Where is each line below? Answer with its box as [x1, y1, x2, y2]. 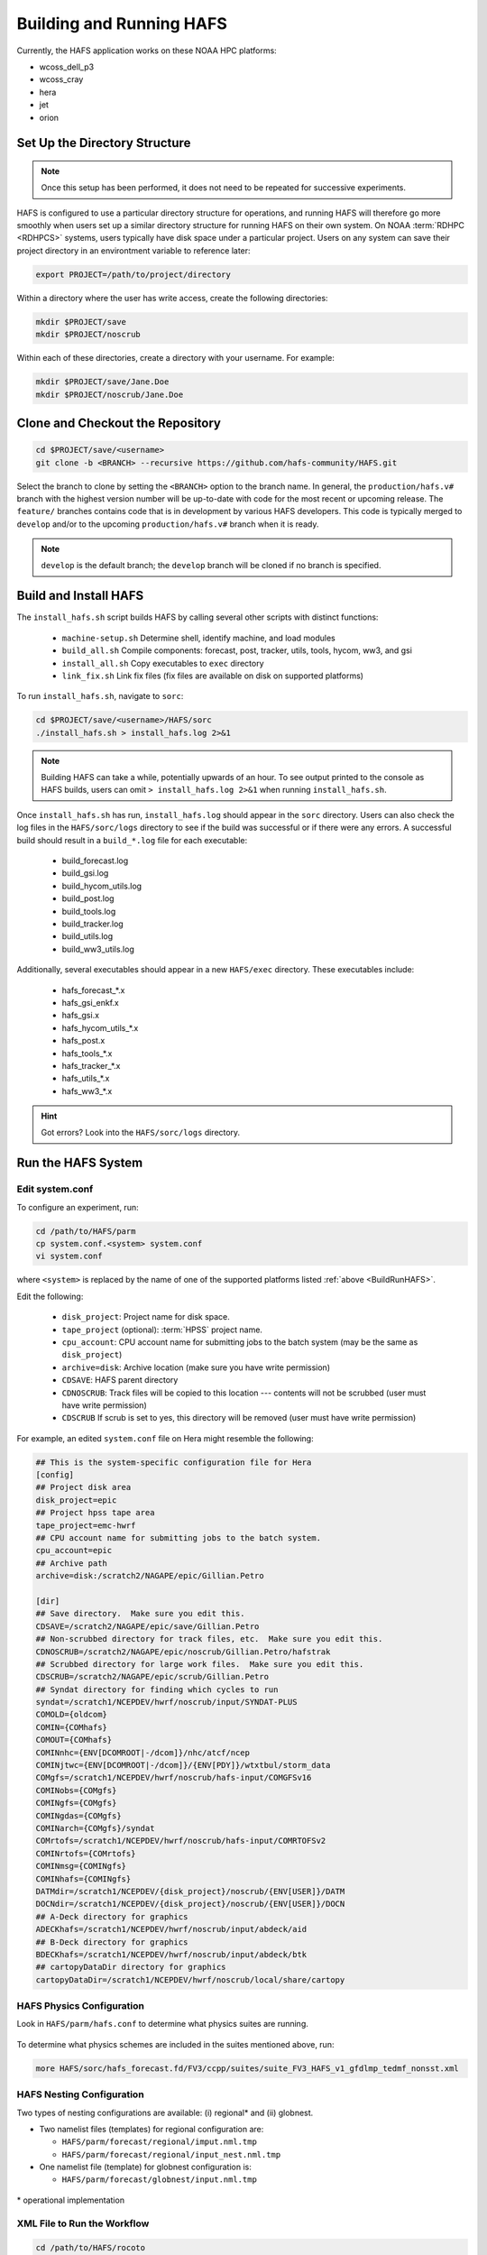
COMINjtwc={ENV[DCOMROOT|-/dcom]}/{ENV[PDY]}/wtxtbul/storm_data [35, 1760, 331, 1771]
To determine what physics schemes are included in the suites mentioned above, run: [16, 2039, 335, 2049]
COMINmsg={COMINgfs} [35, 1861, 126, 1872]
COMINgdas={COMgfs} [35, 1810, 122, 1821]
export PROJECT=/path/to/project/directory [35, 269, 232, 280]
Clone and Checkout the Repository [16, 415, 221, 430]
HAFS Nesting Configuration [16, 2088, 144, 2101]
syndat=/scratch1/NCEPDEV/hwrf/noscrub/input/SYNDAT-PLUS [35, 1697, 298, 1707]
